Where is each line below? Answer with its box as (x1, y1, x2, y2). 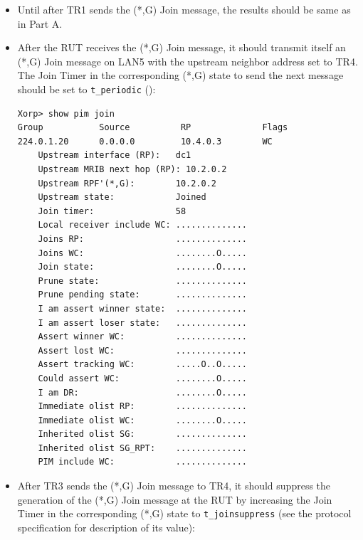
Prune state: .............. (38, 275, 247, 286)
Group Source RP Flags (17, 122, 288, 133)
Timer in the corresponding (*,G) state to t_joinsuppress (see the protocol (17, 506, 352, 521)
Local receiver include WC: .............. (38, 220, 247, 231)
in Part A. (17, 16, 63, 31)
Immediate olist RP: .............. (38, 401, 247, 412)
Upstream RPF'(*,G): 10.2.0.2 (38, 178, 216, 189)
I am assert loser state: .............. (38, 317, 247, 328)
